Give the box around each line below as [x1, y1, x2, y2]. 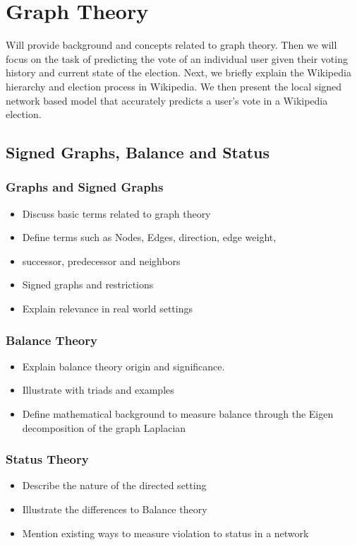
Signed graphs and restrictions [22, 277, 154, 292]
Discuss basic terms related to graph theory [22, 206, 211, 221]
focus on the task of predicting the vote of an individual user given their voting [6, 51, 348, 66]
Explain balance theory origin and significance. [22, 358, 225, 373]
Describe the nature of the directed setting [22, 478, 207, 493]
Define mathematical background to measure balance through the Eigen [22, 406, 334, 421]
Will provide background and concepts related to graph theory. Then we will [6, 37, 337, 52]
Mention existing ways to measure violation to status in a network [22, 525, 309, 540]
